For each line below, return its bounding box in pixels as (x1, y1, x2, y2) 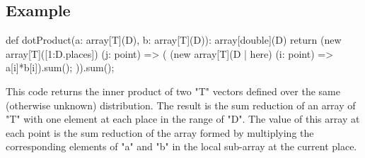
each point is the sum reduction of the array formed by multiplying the (6, 125, 314, 140)
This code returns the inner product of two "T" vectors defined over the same (6, 83, 340, 98)
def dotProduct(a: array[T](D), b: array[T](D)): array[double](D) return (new (6, 32, 342, 47)
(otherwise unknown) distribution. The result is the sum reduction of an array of (6, 97, 356, 112)
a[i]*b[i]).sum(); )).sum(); (6, 60, 115, 75)
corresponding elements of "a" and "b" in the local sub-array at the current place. (6, 139, 357, 154)
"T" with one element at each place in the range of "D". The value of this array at (6, 111, 360, 126)
